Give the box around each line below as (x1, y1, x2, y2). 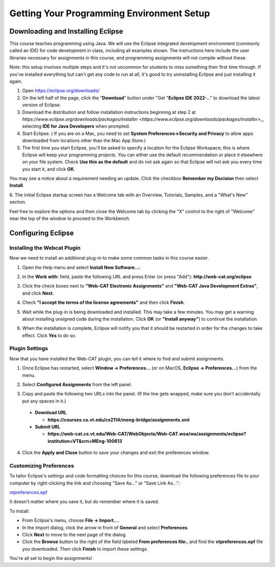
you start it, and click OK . (22, 166, 75, 172)
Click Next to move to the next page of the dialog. (22, 532, 127, 538)
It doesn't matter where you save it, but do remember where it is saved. (9, 499, 159, 505)
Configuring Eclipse (9, 229, 74, 237)
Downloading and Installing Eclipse (9, 27, 123, 36)
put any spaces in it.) (22, 398, 66, 404)
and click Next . (22, 290, 54, 296)
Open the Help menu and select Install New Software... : (22, 264, 141, 270)
